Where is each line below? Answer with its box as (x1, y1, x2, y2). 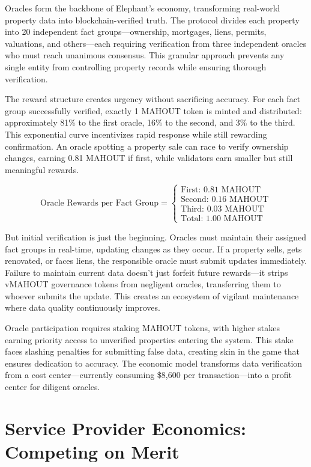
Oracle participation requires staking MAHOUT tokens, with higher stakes (5, 322, 280, 334)
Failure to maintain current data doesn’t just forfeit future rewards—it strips (5, 266, 288, 278)
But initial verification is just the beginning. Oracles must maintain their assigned (5, 230, 307, 243)
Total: (181, 214, 204, 223)
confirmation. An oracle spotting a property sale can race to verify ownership (5, 139, 289, 152)
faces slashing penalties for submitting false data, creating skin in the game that (5, 345, 300, 358)
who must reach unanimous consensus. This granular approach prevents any (5, 49, 285, 61)
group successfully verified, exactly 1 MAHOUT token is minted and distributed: (5, 104, 302, 117)
